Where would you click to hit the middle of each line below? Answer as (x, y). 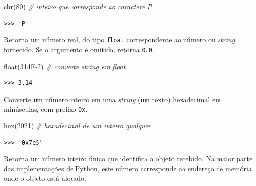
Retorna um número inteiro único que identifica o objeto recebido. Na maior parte (128, 159)
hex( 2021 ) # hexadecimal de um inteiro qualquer (77, 125)
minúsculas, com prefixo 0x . (46, 109)
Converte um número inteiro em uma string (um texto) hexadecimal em (112, 99)
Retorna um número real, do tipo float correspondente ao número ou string (120, 40)
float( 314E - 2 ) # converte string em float (65, 66)
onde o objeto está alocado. (45, 178)
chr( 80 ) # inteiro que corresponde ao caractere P (78, 6)
